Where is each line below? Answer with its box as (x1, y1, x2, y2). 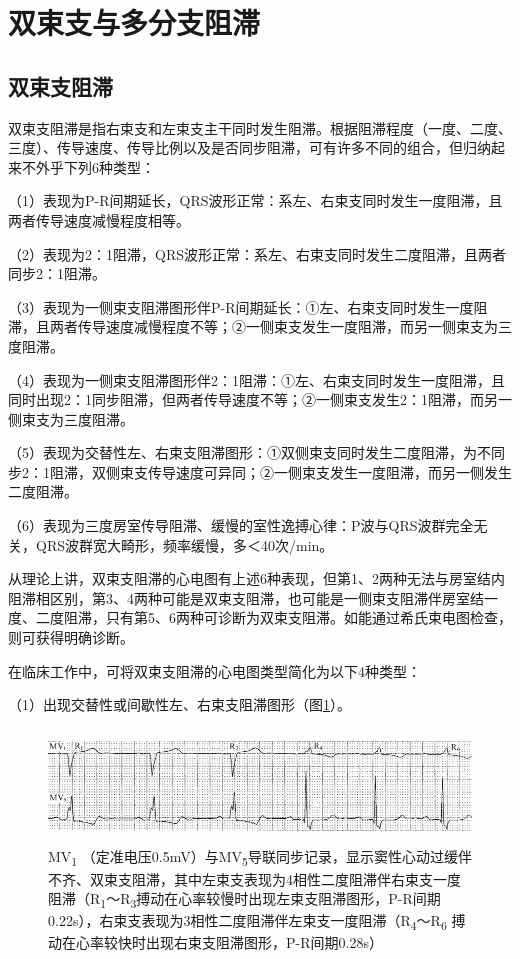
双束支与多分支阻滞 (8, 2, 261, 43)
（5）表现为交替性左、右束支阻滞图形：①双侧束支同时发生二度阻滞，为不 (8, 442, 491, 463)
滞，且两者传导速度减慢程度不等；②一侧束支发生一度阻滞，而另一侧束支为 (8, 316, 498, 337)
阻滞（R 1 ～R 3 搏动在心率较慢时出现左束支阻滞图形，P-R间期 (48, 888, 441, 911)
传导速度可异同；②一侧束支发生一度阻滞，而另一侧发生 (147, 461, 512, 482)
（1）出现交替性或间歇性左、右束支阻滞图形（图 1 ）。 (8, 694, 351, 715)
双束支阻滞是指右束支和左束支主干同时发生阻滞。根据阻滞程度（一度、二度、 (8, 117, 512, 138)
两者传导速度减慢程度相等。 (8, 209, 190, 230)
